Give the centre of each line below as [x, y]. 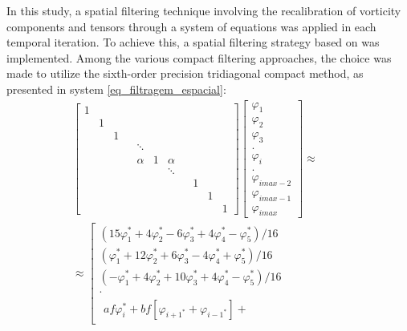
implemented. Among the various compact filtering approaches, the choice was [199, 57]
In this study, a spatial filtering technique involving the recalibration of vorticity [204, 10]
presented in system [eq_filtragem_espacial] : [116, 89]
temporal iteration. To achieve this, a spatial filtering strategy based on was [193, 42]
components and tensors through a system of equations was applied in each [191, 26]
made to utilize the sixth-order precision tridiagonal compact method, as [185, 73]
